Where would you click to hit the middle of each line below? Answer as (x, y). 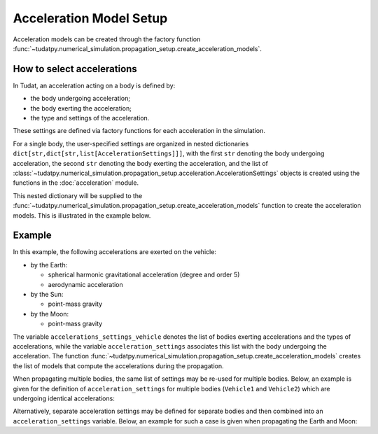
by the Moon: (50, 314)
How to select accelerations (75, 69)
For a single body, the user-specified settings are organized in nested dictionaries (131, 143)
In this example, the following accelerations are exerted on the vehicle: (115, 252)
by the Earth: (49, 265)
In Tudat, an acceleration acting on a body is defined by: (94, 85)
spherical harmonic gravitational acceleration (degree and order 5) (144, 275)
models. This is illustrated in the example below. (82, 215)
